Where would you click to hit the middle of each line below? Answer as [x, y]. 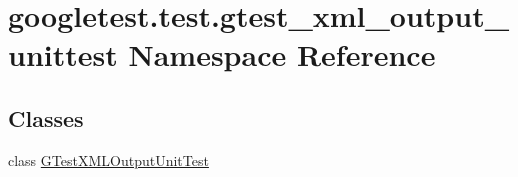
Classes [46, 117]
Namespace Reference [282, 54]
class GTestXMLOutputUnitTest [108, 159]
